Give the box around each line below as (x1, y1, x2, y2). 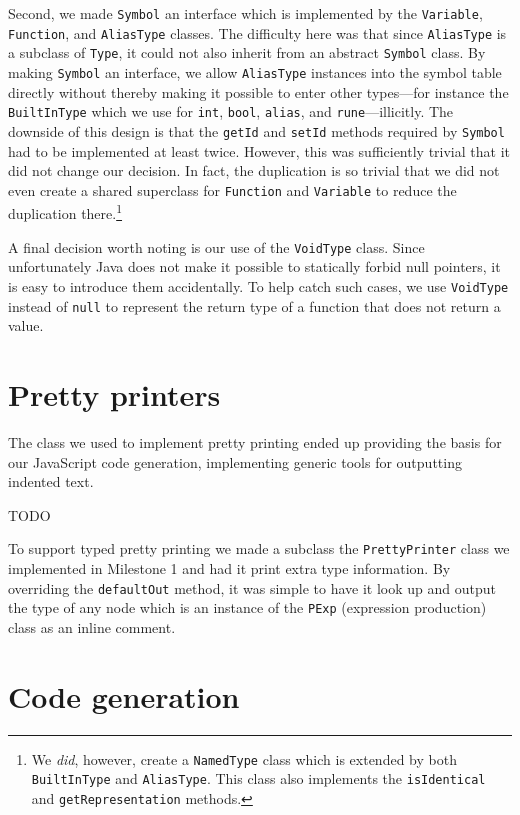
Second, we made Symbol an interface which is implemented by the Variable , (8, 3, 483, 23)
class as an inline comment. (8, 616, 176, 637)
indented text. (8, 471, 94, 492)
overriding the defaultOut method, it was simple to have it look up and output (8, 577, 496, 598)
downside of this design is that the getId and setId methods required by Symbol (8, 120, 505, 141)
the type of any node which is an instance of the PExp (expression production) (8, 597, 487, 618)
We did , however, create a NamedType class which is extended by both (31, 748, 457, 769)
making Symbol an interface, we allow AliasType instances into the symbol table (8, 61, 502, 82)
